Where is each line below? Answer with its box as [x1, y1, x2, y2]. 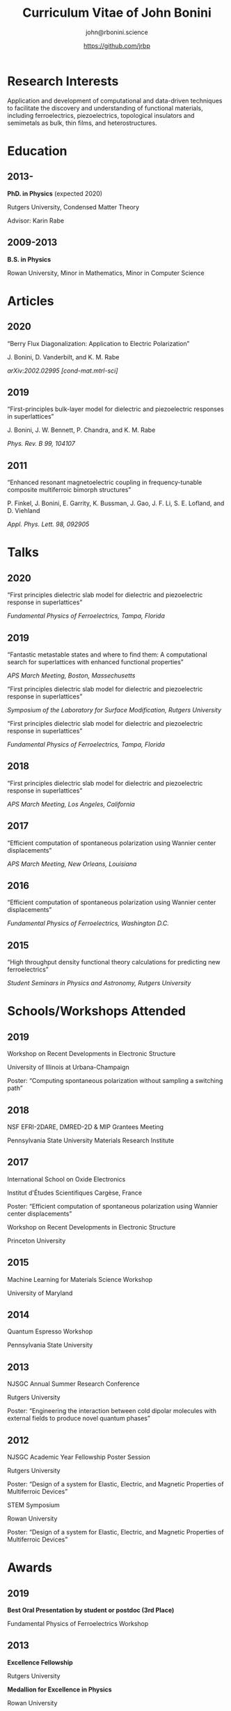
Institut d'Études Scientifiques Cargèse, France [7, 1188, 143, 1197]
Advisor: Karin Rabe [7, 216, 65, 225]
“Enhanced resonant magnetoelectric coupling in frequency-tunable [7, 478, 202, 486]
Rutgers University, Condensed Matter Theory [7, 202, 140, 211]
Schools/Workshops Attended [7, 1003, 186, 1019]
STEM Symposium [7, 1501, 61, 1509]
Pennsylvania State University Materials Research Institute [7, 1136, 175, 1144]
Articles [7, 293, 54, 308]
